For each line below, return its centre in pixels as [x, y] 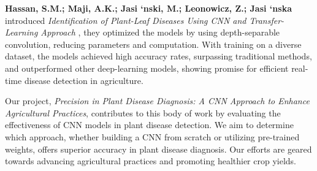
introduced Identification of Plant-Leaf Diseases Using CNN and [126, 20]
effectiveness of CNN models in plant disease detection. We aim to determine [149, 125]
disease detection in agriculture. [84, 80]
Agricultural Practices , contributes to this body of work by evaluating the [143, 112]
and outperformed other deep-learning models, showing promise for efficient [147, 68]
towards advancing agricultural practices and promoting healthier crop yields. [151, 161]
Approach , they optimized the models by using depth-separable [160, 32]
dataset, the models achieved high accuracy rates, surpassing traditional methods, [158, 56]
